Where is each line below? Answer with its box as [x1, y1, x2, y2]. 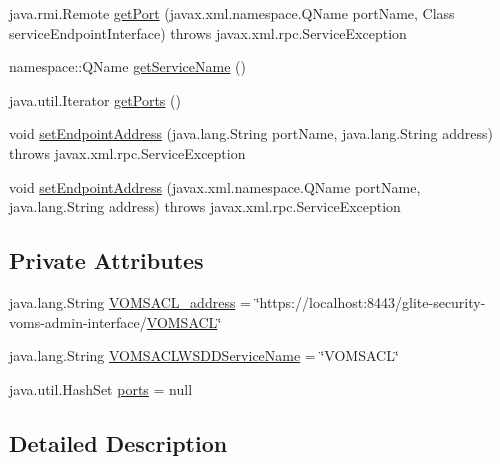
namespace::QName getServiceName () [9, 56, 246, 77]
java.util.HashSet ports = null [9, 378, 193, 399]
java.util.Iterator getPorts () [9, 89, 181, 110]
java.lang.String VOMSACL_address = [9, 291, 251, 312]
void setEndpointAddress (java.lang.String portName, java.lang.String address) [9, 123, 493, 144]
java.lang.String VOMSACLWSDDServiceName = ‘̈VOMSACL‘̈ [9, 345, 399, 366]
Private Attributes [9, 245, 204, 276]
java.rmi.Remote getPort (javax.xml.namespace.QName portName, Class [9, 3, 455, 23]
